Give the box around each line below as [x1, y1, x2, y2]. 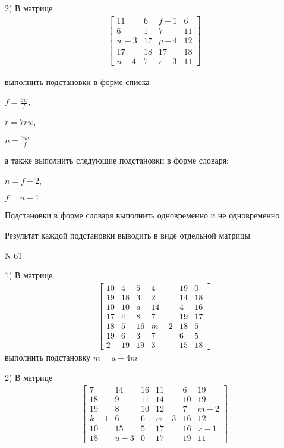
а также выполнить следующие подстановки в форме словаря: [5, 154, 229, 167]
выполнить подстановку [5, 350, 91, 363]
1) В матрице [5, 269, 53, 281]
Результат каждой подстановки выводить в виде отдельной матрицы [5, 228, 250, 241]
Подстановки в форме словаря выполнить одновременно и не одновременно [5, 209, 280, 221]
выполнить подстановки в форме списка [5, 75, 150, 87]
